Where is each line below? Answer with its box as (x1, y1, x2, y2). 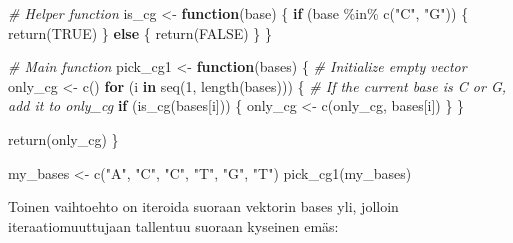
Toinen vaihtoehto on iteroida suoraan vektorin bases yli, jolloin (8, 196, 399, 217)
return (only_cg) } (8, 128, 119, 149)
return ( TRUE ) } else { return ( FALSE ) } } (8, 22, 273, 43)
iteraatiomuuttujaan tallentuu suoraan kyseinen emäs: (8, 215, 339, 236)
